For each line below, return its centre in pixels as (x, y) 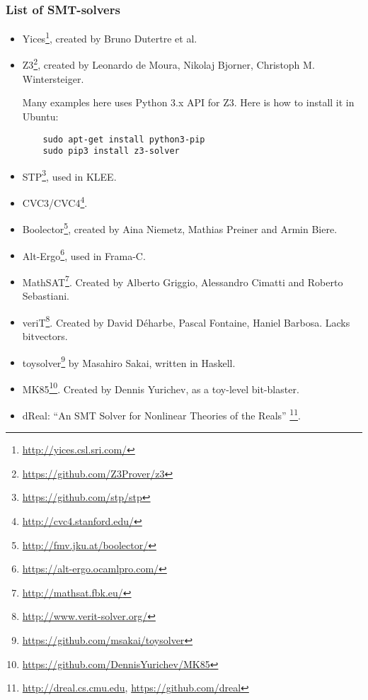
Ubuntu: (40, 116)
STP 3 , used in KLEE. (69, 175)
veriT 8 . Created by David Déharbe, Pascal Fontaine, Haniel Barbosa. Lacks (186, 321)
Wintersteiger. (53, 78)
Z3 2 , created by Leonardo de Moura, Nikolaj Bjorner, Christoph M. (168, 64)
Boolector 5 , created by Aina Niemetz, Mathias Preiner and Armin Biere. (180, 228)
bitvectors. (45, 335)
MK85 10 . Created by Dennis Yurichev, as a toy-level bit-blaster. (161, 388)
